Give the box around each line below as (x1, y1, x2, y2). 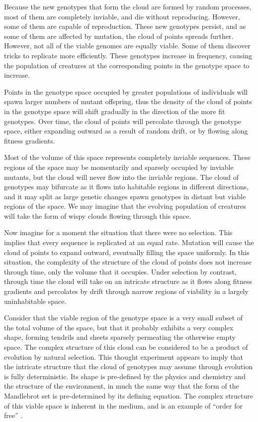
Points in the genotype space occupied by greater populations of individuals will (4, 86, 248, 97)
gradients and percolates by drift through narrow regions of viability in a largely (4, 286, 249, 296)
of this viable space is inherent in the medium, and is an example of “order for (4, 400, 243, 411)
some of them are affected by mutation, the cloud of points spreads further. (4, 30, 234, 41)
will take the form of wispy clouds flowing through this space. (4, 210, 191, 221)
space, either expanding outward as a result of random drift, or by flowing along (4, 126, 248, 136)
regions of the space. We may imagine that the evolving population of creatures (4, 201, 246, 211)
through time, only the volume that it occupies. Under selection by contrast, (4, 266, 237, 277)
